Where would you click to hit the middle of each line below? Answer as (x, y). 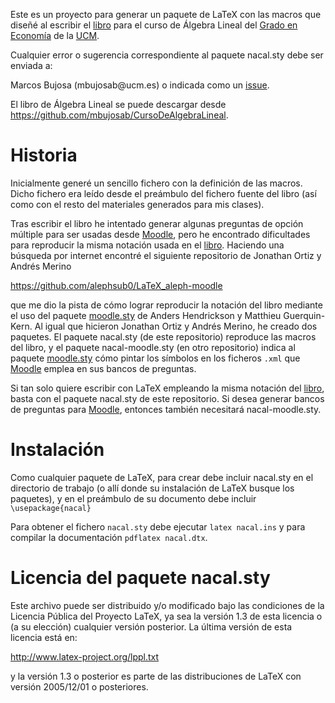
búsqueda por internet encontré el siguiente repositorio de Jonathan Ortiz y (166, 255)
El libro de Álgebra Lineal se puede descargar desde (118, 104)
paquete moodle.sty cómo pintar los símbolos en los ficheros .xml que (155, 358)
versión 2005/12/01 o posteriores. (79, 686)
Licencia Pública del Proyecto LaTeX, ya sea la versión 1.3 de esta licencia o (166, 616)
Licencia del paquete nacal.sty (140, 578)
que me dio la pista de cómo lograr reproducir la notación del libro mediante (166, 305)
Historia (44, 155)
